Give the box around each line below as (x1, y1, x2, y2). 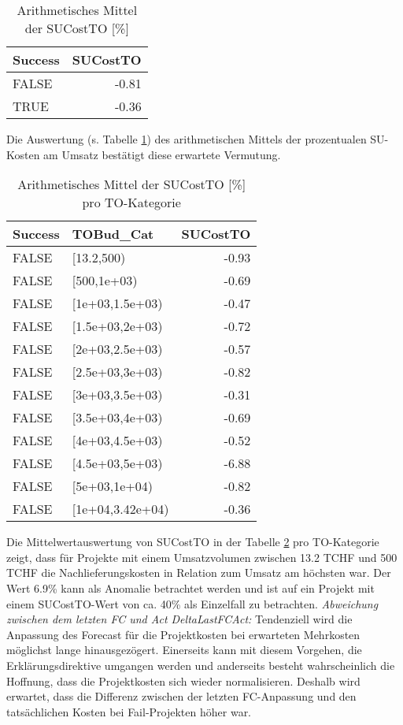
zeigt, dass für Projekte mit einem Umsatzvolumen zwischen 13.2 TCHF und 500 (6, 548, 397, 565)
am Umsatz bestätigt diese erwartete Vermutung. (43, 146, 281, 162)
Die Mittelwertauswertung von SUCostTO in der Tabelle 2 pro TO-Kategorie (6, 534, 379, 550)
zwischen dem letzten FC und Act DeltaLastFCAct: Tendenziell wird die (6, 611, 353, 627)
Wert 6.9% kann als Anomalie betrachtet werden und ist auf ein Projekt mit (6, 579, 375, 596)
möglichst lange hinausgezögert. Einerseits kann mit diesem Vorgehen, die (6, 641, 362, 658)
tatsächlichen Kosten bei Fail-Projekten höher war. (6, 703, 252, 719)
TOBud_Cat (72, 225, 154, 244)
